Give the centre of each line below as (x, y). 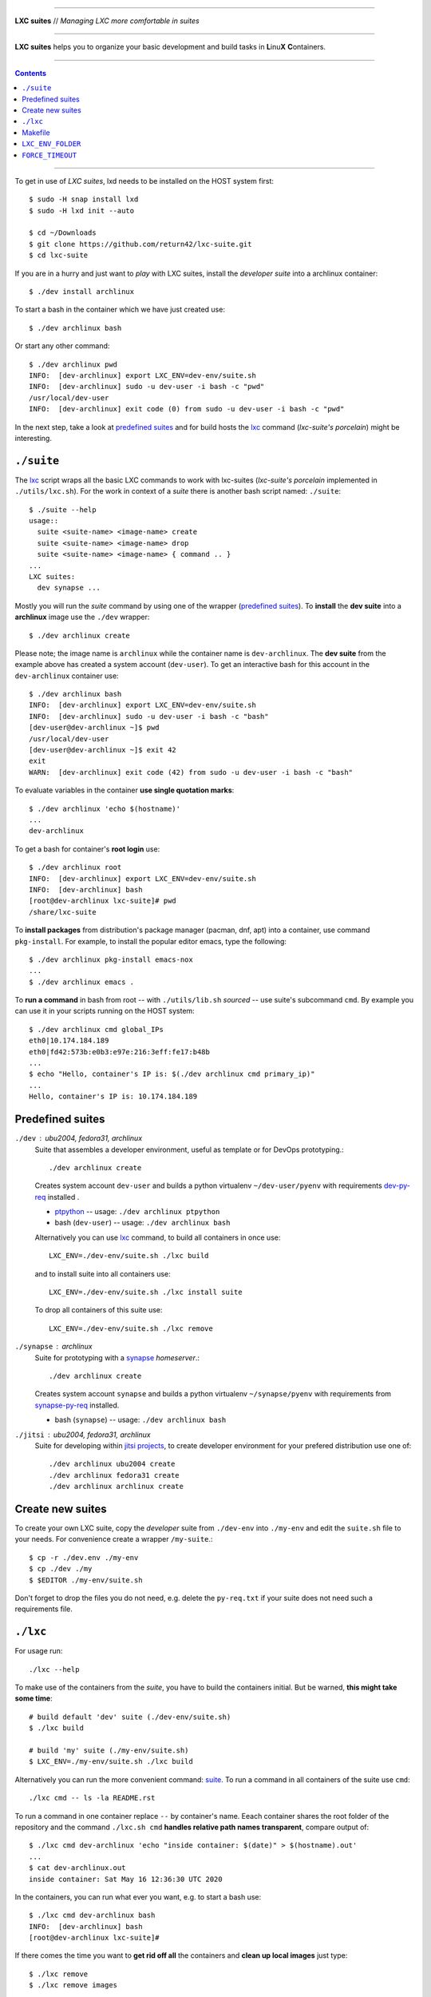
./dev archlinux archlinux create (116, 1487)
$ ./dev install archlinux (82, 292)
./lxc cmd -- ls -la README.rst (92, 1798)
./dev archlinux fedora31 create (114, 1475)
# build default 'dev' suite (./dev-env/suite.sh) (130, 1717)
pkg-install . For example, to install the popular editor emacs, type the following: (150, 941)
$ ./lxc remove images (73, 1985)
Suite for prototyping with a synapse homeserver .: (117, 1357)
